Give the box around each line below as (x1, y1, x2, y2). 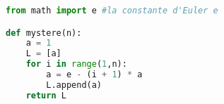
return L (25, 90, 66, 100)
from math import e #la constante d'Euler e (6, 6, 218, 15)
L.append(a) (46, 79, 102, 90)
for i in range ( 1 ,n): (25, 59, 127, 70)
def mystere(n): (6, 27, 82, 38)
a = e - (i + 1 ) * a (46, 70, 143, 80)
